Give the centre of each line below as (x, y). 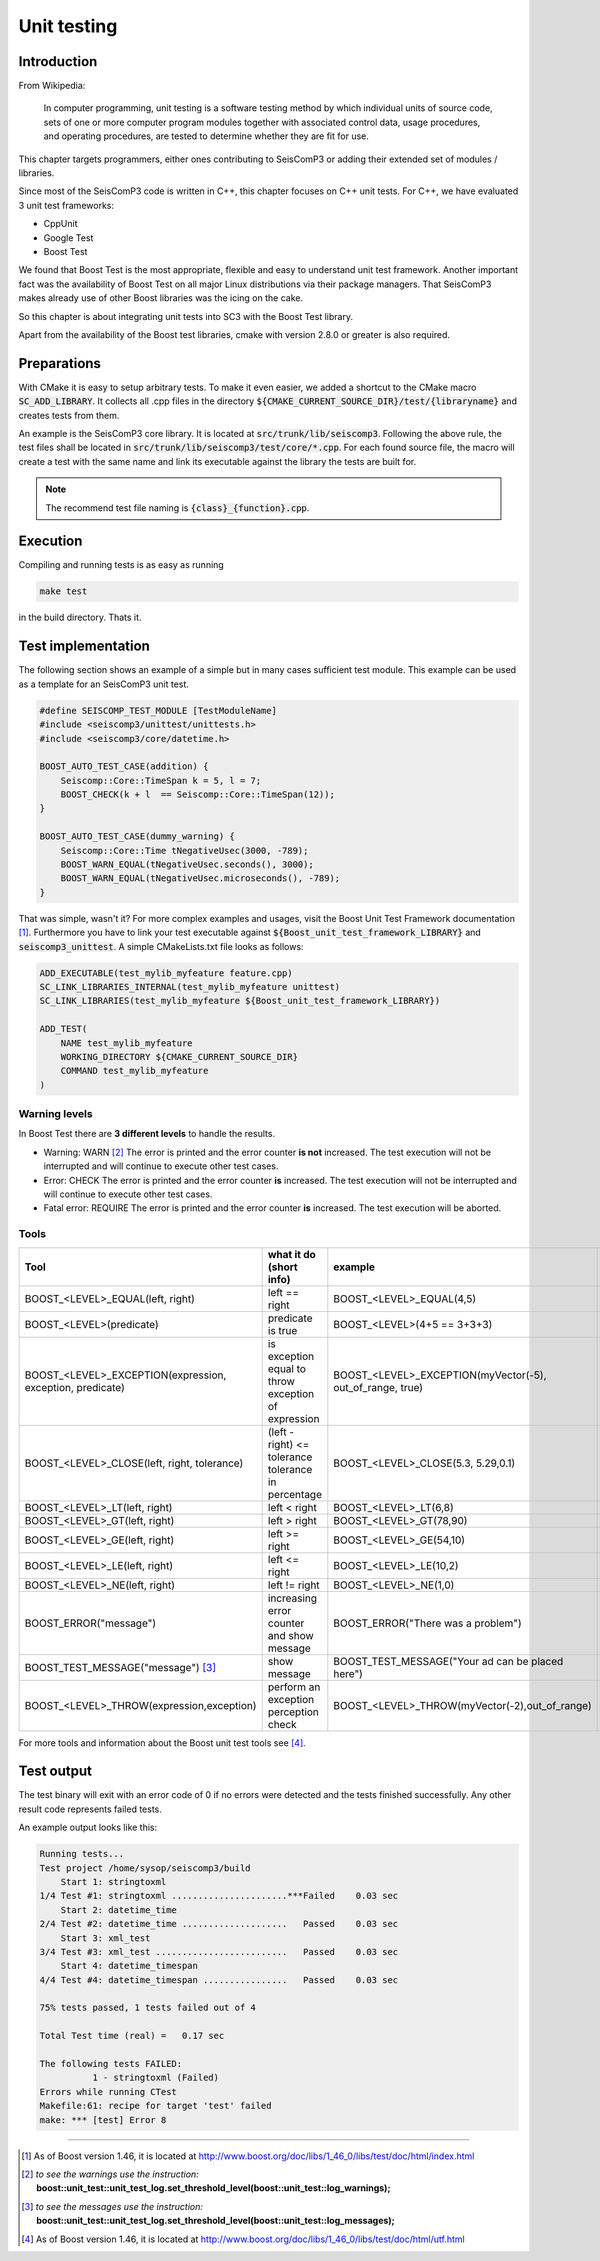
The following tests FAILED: (111, 2064)
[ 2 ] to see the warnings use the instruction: (110, 2174)
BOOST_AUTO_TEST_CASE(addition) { (124, 766)
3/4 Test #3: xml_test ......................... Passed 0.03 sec (219, 1951)
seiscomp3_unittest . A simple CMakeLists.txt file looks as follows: (161, 946)
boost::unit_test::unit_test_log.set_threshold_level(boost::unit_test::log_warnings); (213, 2188)
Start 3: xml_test (105, 1938)
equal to (287, 1368)
